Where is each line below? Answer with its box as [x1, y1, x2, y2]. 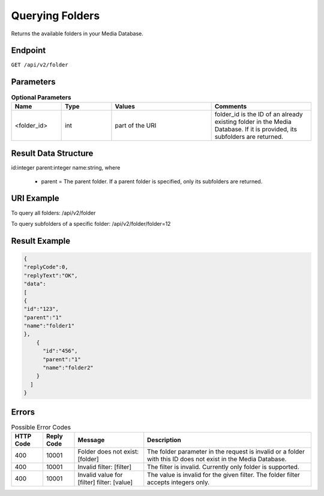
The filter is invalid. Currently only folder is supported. [147, 463, 299, 471]
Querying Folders [11, 9, 100, 22]
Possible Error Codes [11, 423, 71, 431]
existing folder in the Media [214, 117, 292, 126]
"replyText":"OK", [23, 272, 78, 279]
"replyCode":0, [23, 264, 68, 271]
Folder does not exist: [77, 447, 139, 456]
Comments [214, 102, 247, 110]
